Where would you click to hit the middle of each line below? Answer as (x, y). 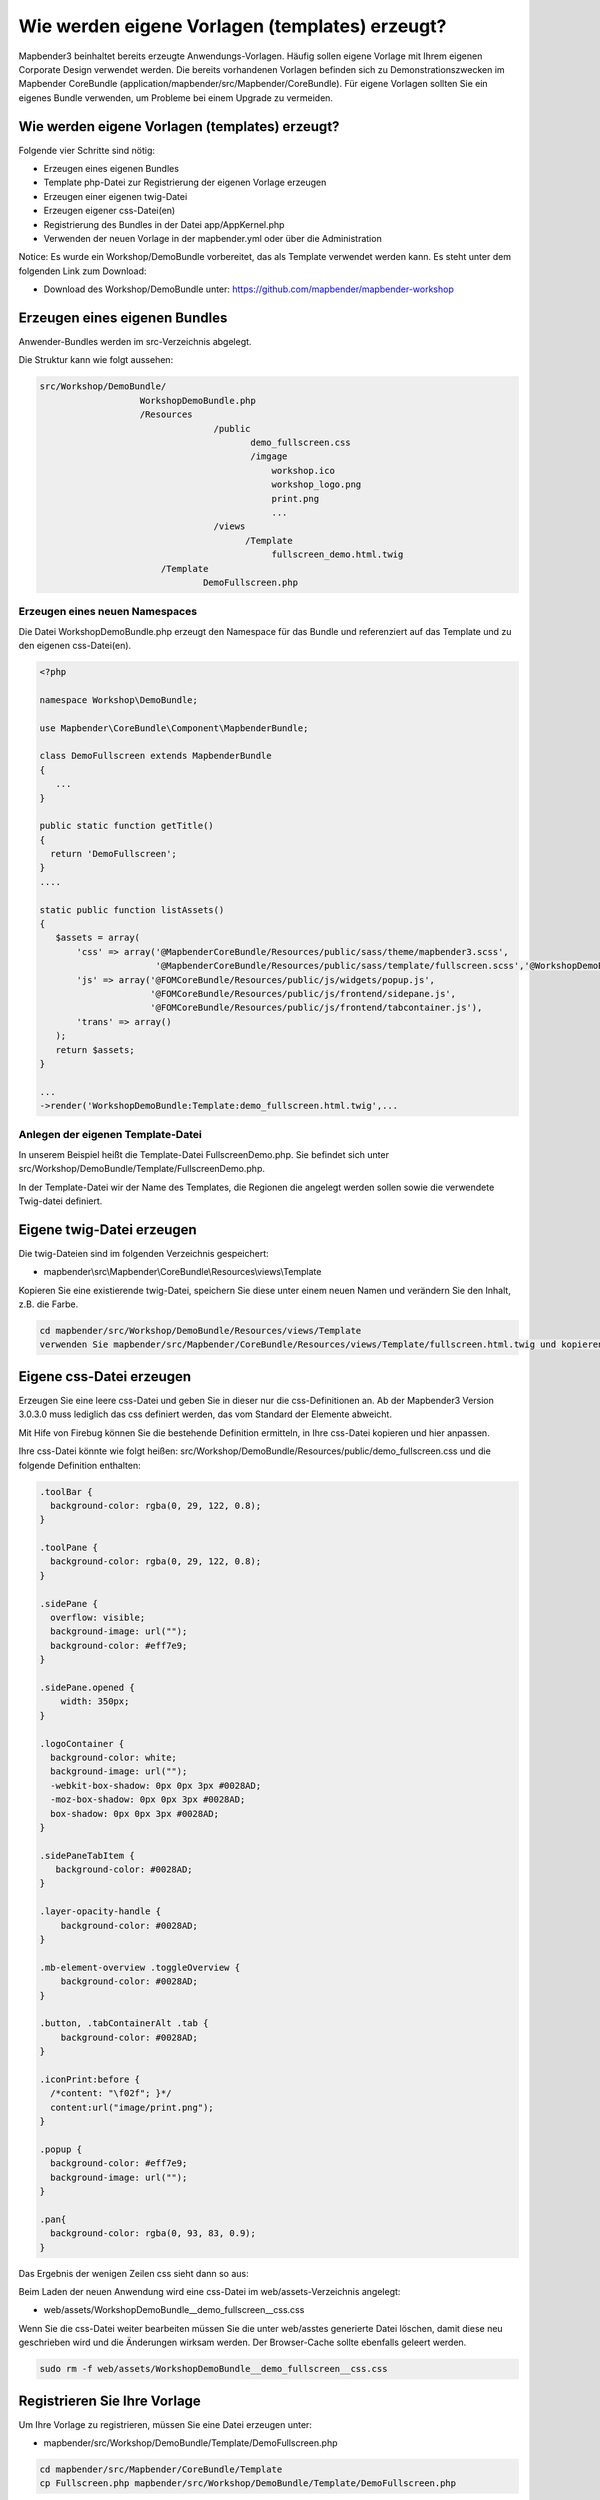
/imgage (269, 456)
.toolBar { (66, 1491)
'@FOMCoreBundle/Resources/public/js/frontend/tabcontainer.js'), (316, 1008)
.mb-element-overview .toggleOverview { (139, 1967)
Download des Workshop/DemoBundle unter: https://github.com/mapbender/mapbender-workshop (248, 289)
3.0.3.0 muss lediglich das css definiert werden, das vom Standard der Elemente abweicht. (205, 1414)
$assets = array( (97, 938)
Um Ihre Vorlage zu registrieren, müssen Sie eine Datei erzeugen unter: (165, 2424)
